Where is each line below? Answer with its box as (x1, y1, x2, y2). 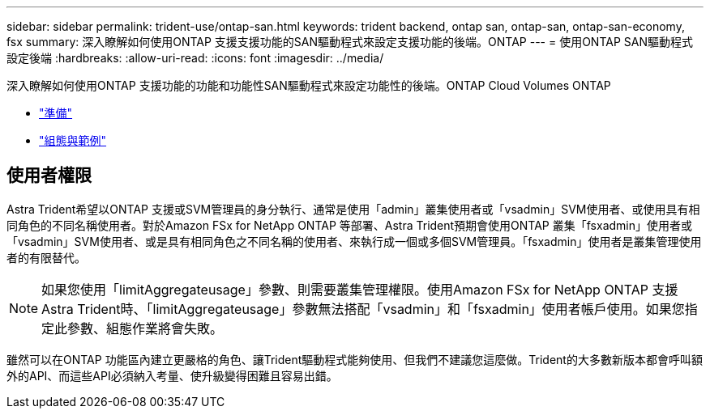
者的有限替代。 (6, 250, 86, 265)
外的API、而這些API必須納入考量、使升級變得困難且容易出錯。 (6, 368, 338, 383)
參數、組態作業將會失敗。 (67, 320, 224, 337)
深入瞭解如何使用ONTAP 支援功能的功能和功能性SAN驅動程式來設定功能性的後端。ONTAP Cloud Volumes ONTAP (6, 78, 611, 92)
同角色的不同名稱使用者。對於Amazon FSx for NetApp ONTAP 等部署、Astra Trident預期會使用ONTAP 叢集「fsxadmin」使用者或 (6, 218, 693, 232)
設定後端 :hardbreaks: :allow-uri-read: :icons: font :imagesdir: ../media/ (6, 51, 384, 65)
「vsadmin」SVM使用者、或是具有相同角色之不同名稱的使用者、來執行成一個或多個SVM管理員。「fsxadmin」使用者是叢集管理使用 (6, 234, 702, 248)
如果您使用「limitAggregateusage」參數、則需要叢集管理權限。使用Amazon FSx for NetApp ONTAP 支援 (41, 281, 678, 298)
